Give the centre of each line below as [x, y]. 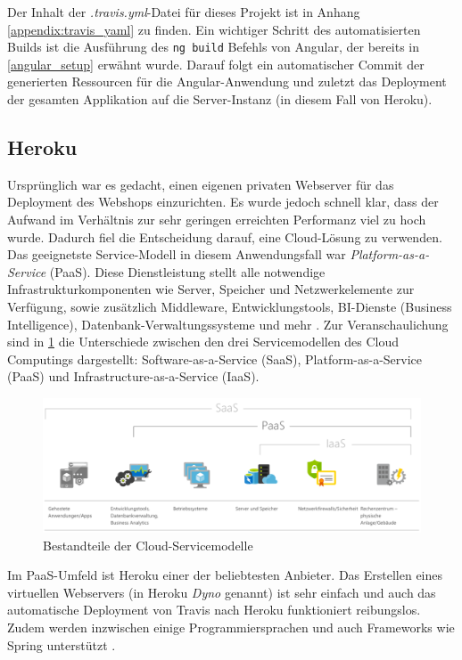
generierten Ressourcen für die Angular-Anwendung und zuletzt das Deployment [227, 81]
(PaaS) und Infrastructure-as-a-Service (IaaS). [133, 376]
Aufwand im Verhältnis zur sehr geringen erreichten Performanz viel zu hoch [217, 220]
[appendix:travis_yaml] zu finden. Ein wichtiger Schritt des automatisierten [214, 29]
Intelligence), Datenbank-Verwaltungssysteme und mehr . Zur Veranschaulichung [228, 324]
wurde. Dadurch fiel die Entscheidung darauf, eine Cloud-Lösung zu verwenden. [225, 236]
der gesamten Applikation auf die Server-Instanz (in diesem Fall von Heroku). [220, 99]
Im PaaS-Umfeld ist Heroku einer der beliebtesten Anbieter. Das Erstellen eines [225, 575]
